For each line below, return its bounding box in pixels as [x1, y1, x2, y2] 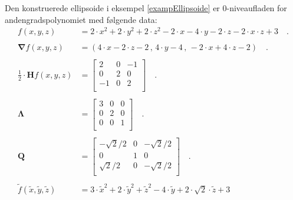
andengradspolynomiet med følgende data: [5, 13, 157, 25]
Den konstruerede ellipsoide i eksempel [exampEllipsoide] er [5, 2, 220, 14]
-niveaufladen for [226, 2, 287, 14]
